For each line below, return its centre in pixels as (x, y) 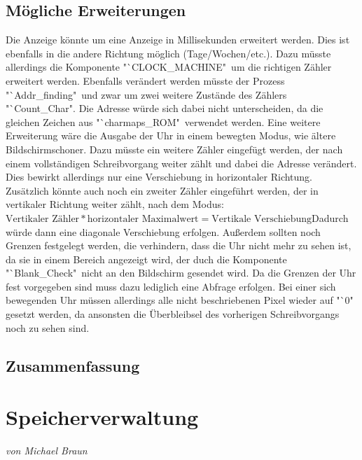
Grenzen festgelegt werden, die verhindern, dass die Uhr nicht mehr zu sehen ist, (179, 245)
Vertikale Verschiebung (262, 219)
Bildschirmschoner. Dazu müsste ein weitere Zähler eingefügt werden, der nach (174, 149)
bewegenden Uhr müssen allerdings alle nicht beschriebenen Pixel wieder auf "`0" (180, 300)
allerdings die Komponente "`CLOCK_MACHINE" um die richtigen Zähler (169, 67)
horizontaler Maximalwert (143, 219)
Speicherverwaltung (102, 417)
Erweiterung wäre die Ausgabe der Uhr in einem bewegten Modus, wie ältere (171, 135)
